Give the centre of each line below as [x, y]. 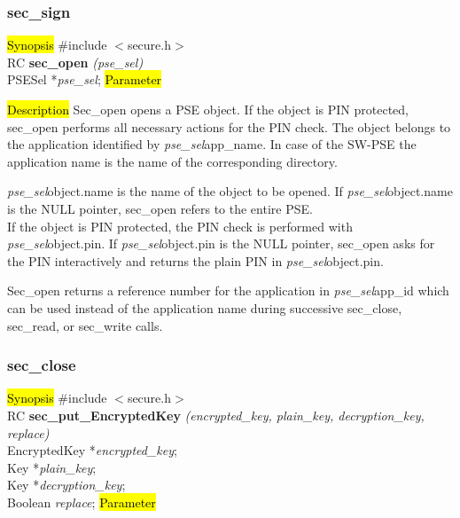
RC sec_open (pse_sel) [75, 62]
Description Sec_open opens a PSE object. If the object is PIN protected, [208, 109]
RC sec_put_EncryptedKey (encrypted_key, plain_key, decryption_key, [216, 415]
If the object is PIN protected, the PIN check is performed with [180, 226]
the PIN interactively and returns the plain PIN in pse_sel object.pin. [195, 260]
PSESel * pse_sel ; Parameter [85, 79]
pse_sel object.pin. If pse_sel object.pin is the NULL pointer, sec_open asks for [221, 243]
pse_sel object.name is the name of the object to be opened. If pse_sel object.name [230, 191]
